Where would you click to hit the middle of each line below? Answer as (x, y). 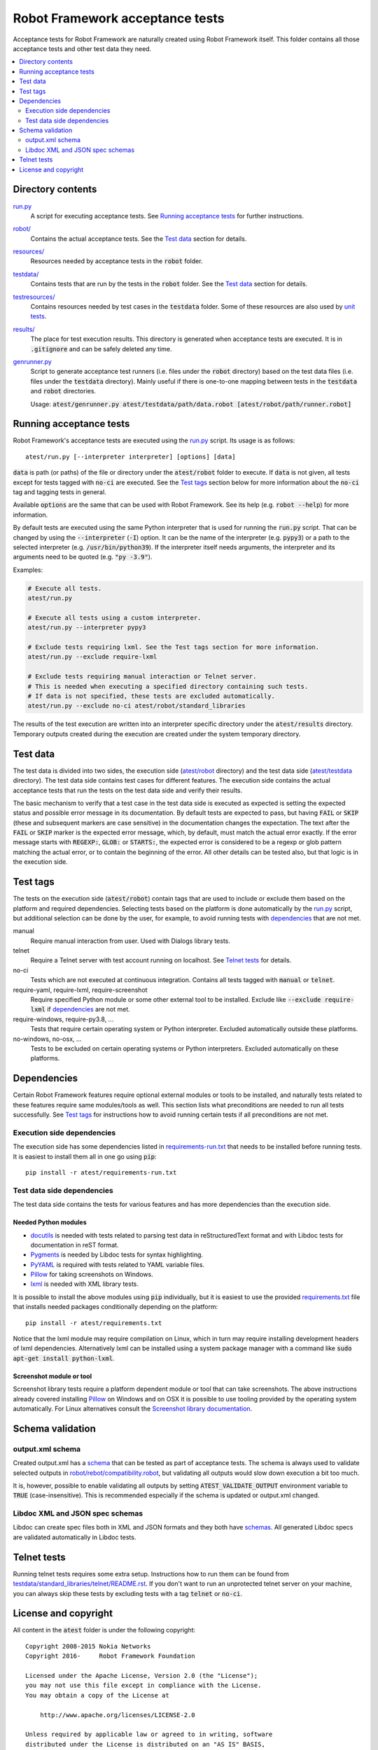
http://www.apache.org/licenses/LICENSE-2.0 (117, 1715)
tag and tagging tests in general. (59, 492)
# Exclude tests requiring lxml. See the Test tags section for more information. (174, 647)
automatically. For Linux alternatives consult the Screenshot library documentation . (133, 1408)
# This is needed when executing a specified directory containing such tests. (168, 686)
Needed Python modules (50, 1222)
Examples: (28, 570)
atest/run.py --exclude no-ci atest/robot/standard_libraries (136, 706)
